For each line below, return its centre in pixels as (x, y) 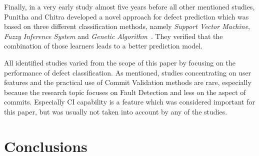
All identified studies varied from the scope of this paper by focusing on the (120, 62)
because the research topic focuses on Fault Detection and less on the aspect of (125, 92)
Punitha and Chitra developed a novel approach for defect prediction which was (126, 16)
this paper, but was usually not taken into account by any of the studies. (116, 111)
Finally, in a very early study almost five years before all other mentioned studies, (129, 6)
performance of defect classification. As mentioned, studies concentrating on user (128, 72)
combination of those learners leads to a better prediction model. (103, 46)
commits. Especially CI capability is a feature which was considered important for (129, 102)
